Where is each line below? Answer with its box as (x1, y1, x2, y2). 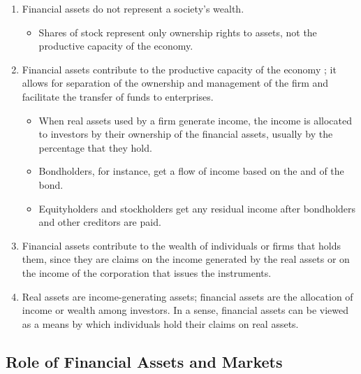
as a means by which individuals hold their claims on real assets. (22, 316, 299, 331)
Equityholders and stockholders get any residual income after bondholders (38, 201, 356, 215)
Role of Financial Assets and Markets (6, 350, 283, 372)
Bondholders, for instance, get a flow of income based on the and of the (38, 164, 344, 178)
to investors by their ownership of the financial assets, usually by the (38, 127, 333, 141)
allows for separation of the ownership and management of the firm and (22, 75, 329, 90)
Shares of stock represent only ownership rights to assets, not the (38, 24, 317, 39)
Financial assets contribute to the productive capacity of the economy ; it (22, 62, 337, 76)
